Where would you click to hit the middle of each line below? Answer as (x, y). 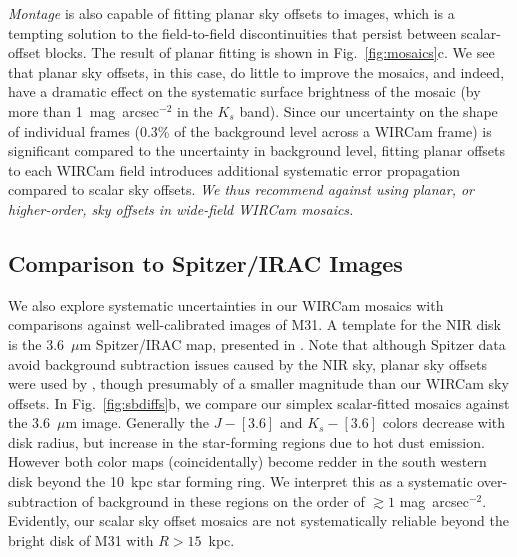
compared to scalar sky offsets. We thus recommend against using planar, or (241, 189)
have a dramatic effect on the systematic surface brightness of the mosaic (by (244, 91)
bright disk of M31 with (81, 539)
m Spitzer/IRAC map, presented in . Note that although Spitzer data (292, 343)
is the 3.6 (36, 343)
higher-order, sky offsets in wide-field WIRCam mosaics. (181, 208)
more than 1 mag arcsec (84, 110)
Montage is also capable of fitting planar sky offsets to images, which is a (231, 13)
